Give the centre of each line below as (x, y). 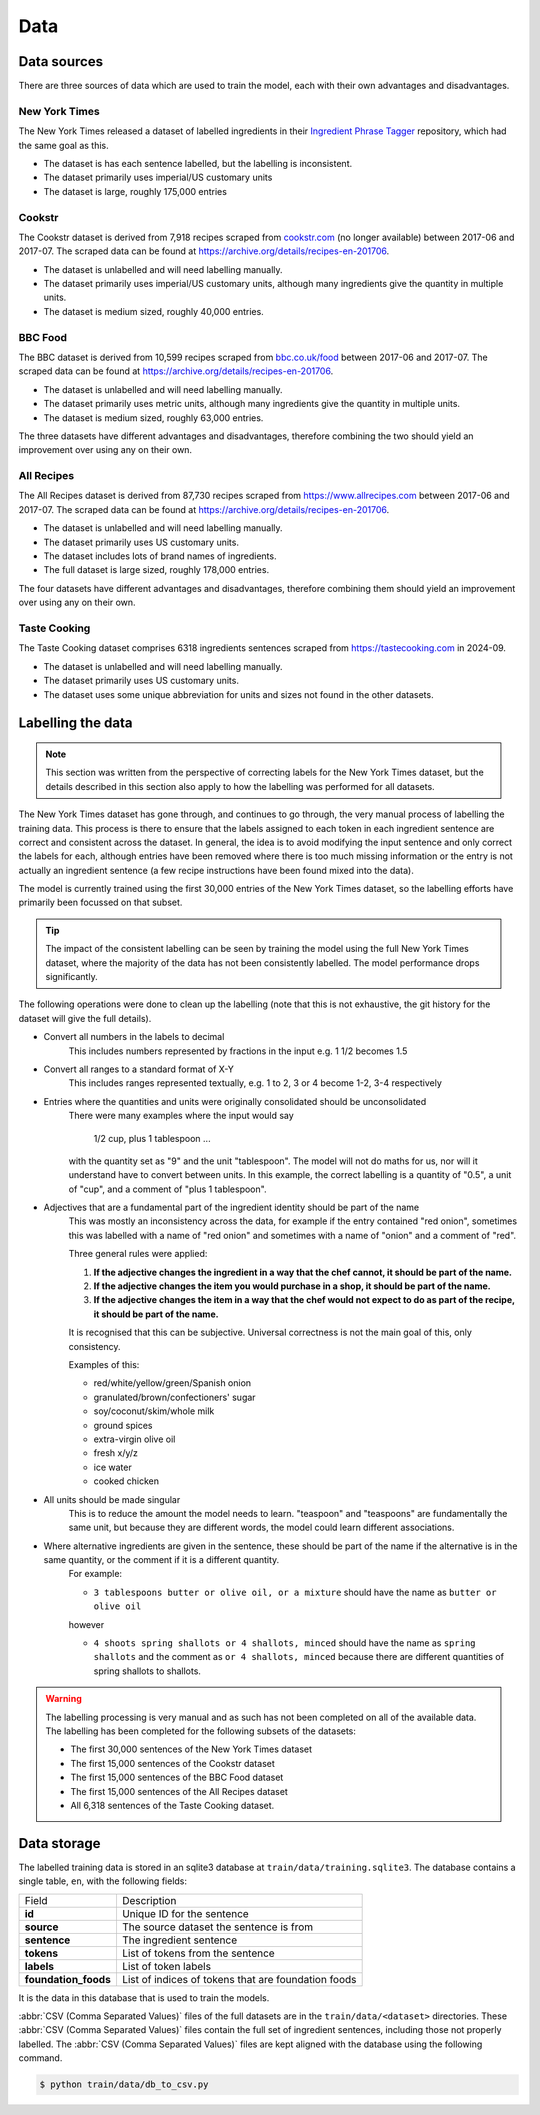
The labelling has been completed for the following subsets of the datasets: (201, 1731)
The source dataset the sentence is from (217, 1927)
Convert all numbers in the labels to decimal (134, 1037)
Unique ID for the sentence (185, 1913)
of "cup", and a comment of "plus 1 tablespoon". (167, 1189)
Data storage (59, 1843)
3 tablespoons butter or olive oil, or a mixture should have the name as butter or (295, 1592)
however (86, 1624)
